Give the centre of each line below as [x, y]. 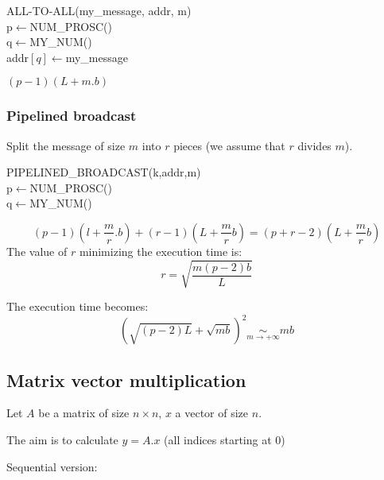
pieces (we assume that [229, 145]
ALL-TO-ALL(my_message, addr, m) [99, 10]
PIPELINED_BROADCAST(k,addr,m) [104, 172]
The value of [37, 251]
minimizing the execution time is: [161, 251]
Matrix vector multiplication [126, 379]
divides [314, 145]
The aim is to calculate [62, 439]
